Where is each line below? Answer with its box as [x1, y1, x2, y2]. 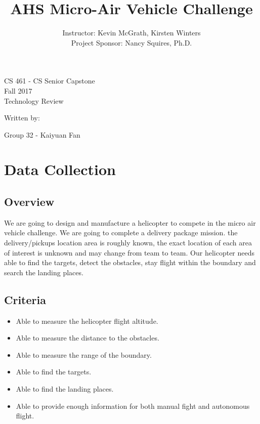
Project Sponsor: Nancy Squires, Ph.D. [71, 37, 192, 48]
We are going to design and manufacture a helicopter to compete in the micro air [4, 217, 256, 228]
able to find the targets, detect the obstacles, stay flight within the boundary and [4, 257, 256, 268]
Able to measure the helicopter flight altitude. [16, 315, 158, 326]
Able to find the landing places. [16, 384, 114, 394]
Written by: [4, 112, 40, 123]
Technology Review [4, 95, 64, 106]
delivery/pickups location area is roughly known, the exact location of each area [4, 237, 252, 248]
